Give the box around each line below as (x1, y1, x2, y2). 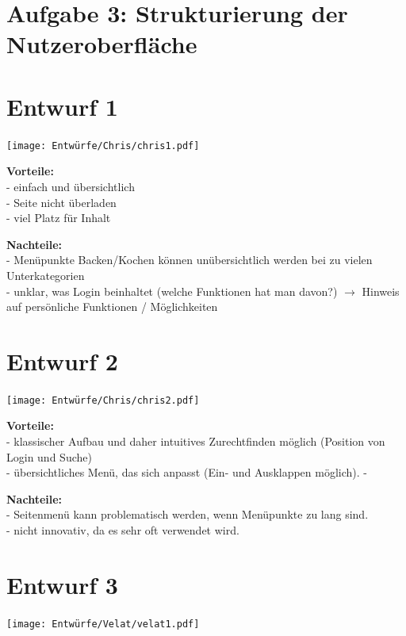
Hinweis (362, 282, 400, 299)
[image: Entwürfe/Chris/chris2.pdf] (6, 394, 200, 406)
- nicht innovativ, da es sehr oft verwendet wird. (6, 522, 239, 538)
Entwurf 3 (6, 568, 118, 600)
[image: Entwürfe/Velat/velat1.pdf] (6, 618, 200, 630)
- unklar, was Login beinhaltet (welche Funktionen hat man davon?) (6, 282, 338, 299)
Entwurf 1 (6, 90, 118, 122)
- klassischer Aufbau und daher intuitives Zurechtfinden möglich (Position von (6, 433, 385, 450)
